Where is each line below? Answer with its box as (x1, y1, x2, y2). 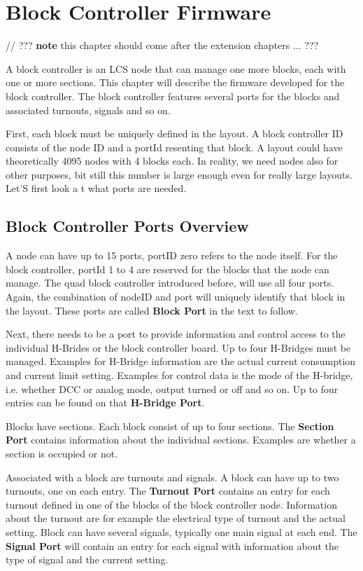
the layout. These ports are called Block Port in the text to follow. (6, 303, 298, 317)
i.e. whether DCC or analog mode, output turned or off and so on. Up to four (6, 381, 339, 396)
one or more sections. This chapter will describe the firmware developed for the (6, 75, 345, 90)
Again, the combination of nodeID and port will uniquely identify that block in (6, 289, 346, 304)
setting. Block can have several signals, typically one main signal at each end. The (6, 524, 357, 539)
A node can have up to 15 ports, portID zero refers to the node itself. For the (6, 248, 338, 263)
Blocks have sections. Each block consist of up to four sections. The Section (6, 418, 334, 433)
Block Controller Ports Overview (6, 215, 249, 237)
